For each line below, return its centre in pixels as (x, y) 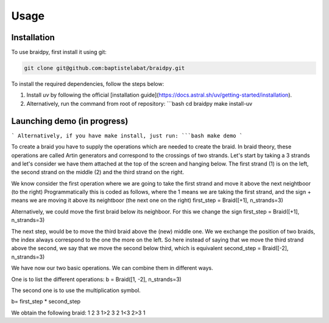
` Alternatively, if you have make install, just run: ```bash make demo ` (127, 136)
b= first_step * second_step (46, 302)
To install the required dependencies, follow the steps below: (88, 84)
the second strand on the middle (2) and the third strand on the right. (98, 172)
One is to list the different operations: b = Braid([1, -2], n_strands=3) (97, 279)
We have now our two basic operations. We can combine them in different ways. (112, 268)
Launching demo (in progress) (70, 121)
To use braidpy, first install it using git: (59, 52)
